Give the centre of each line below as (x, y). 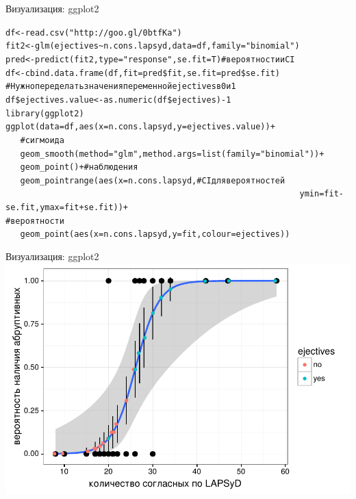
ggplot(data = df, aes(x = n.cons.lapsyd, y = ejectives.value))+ (140, 127)
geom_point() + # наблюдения (79, 167)
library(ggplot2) (45, 113)
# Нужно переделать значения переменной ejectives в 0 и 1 (121, 87)
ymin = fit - (321, 194)
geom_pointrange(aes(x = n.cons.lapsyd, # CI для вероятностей (153, 180)
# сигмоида (42, 140)
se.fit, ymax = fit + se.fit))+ (67, 208)
